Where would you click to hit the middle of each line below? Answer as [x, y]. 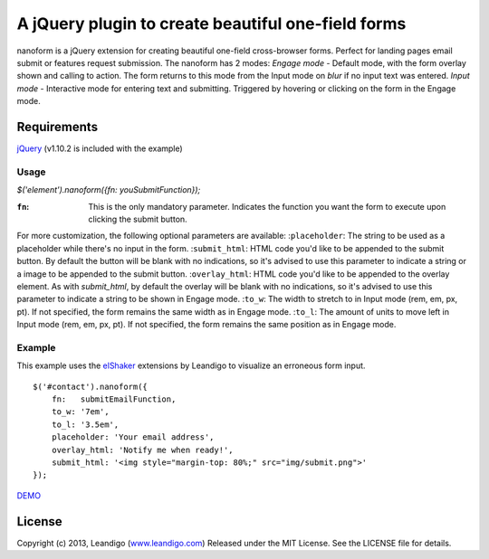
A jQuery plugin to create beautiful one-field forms [211, 24]
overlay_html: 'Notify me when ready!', [143, 450]
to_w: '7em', [80, 412]
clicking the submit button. [138, 219]
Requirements [58, 127]
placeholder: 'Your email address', [133, 437]
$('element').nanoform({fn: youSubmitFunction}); [109, 190]
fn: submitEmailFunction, [114, 399]
